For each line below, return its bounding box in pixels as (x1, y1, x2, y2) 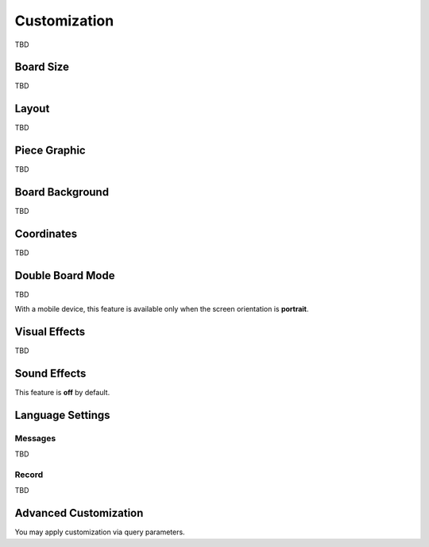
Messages (14, 433, 56, 444)
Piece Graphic (14, 144, 87, 157)
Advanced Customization (14, 506, 144, 520)
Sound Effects (14, 367, 87, 381)
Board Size (14, 60, 69, 74)
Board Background (14, 185, 110, 199)
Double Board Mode (14, 269, 115, 282)
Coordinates (14, 227, 78, 240)
